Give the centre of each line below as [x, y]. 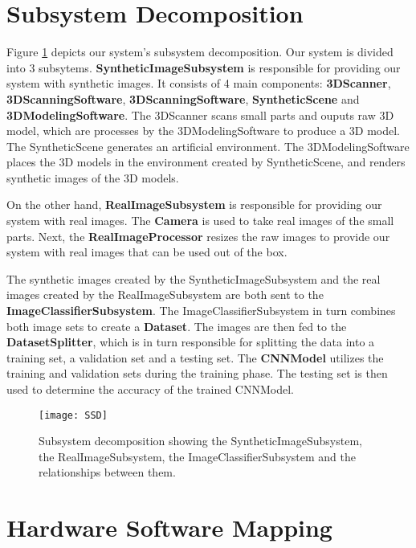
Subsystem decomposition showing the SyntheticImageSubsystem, [200, 441]
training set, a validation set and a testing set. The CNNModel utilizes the [195, 357]
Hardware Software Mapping [169, 528]
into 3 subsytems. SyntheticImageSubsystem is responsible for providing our [204, 67]
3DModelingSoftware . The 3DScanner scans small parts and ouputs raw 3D [200, 115]
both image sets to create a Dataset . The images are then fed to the [177, 326]
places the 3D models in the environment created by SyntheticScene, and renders [206, 162]
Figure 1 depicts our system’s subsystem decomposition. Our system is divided [200, 52]
